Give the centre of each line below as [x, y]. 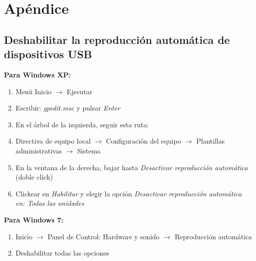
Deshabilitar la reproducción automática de [117, 39]
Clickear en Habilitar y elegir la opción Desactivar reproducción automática [129, 193]
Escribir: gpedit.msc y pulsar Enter [68, 108]
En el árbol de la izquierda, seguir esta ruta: [82, 124]
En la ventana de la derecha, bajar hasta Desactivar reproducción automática [132, 167]
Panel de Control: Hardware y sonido [103, 236]
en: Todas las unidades [50, 203]
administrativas [39, 150]
